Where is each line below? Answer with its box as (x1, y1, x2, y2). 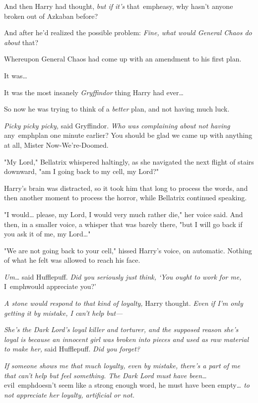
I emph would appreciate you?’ (4, 281, 96, 291)
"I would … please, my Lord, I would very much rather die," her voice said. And (4, 209, 243, 219)
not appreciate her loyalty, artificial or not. (4, 389, 135, 400)
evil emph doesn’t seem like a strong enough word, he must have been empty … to (4, 380, 250, 390)
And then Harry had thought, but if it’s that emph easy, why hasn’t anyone (4, 1, 233, 11)
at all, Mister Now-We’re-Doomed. (4, 139, 109, 150)
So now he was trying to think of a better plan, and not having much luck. (4, 104, 230, 114)
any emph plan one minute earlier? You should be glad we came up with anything (4, 130, 253, 140)
